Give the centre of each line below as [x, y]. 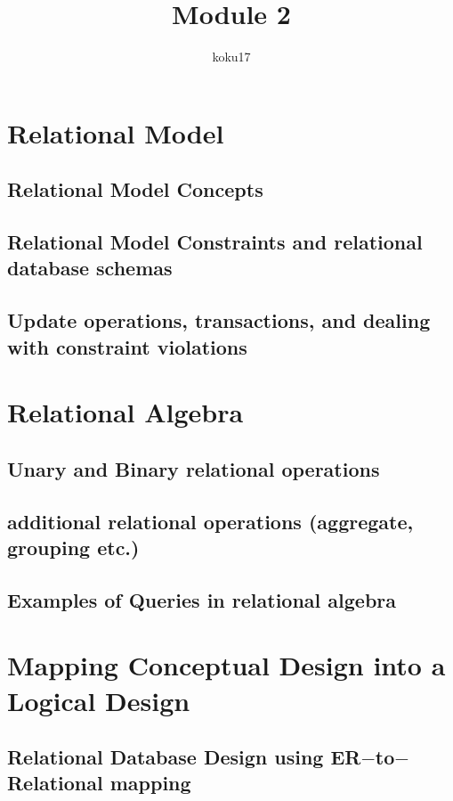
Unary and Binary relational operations [194, 468]
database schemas [90, 268]
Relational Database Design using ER [184, 757]
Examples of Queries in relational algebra [202, 599]
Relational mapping [99, 783]
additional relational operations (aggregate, [210, 521]
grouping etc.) [73, 547]
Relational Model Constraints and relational [215, 242]
